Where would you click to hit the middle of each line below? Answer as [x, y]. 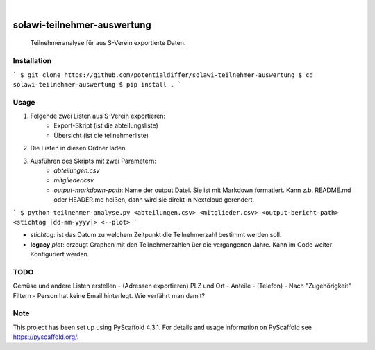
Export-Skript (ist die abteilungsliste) [106, 125]
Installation [32, 61]
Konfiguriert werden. [60, 254]
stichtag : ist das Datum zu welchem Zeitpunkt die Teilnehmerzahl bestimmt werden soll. [156, 235]
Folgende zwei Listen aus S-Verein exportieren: [98, 116]
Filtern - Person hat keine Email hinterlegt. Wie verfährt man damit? [109, 295]
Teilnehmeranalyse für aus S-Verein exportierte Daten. [108, 43]
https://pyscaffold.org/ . [46, 337]
